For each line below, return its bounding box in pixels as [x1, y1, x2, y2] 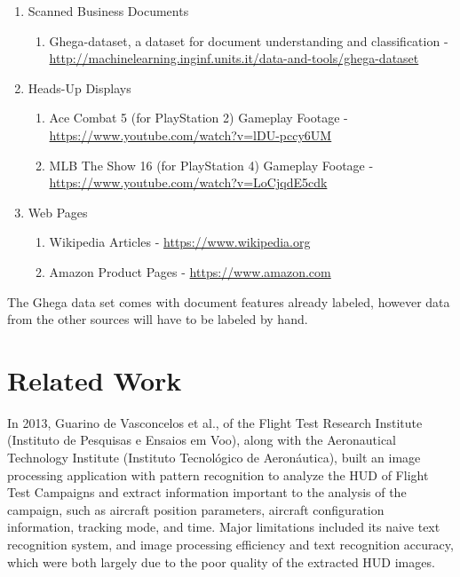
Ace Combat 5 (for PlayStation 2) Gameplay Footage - [49, 108, 348, 127]
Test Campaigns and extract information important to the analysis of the [7, 483, 407, 502]
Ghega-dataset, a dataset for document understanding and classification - [49, 31, 448, 50]
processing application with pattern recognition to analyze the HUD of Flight [7, 465, 429, 484]
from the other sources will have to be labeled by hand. [7, 310, 308, 328]
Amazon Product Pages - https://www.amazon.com [49, 262, 331, 281]
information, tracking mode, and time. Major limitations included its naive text [7, 518, 440, 536]
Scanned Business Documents [28, 2, 189, 20]
